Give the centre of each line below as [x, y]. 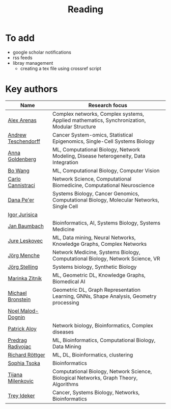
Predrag [17, 340]
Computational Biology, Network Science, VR [106, 259]
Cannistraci [22, 185]
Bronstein [19, 299]
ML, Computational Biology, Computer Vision [106, 170]
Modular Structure [74, 126]
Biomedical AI [69, 282]
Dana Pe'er [21, 200]
